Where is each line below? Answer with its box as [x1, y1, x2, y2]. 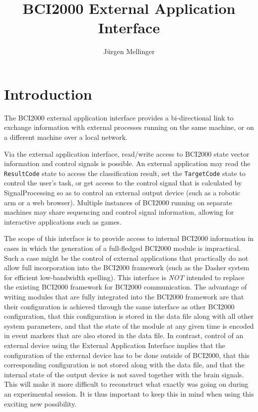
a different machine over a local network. [4, 132, 128, 142]
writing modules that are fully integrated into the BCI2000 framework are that [4, 292, 244, 301]
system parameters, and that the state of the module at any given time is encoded [4, 320, 254, 331]
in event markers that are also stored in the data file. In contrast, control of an [4, 330, 244, 341]
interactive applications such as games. [4, 216, 122, 227]
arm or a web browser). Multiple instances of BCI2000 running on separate [4, 197, 232, 207]
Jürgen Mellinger [103, 46, 155, 57]
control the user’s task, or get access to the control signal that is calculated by [4, 177, 242, 188]
